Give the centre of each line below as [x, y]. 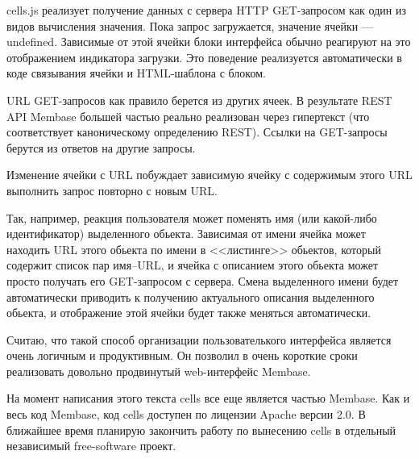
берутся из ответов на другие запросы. [101, 147]
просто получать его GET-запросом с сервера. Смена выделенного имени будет [203, 280]
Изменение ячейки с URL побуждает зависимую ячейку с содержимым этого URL [209, 175]
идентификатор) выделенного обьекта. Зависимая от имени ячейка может [186, 234]
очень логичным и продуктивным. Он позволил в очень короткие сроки [182, 355]
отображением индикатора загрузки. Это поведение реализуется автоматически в [204, 57]
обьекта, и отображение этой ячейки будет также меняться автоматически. [189, 313]
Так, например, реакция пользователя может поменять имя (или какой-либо [192, 217]
